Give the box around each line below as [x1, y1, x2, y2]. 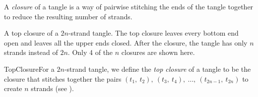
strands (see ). [31, 83, 74, 94]
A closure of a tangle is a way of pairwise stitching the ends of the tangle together [4, 1, 254, 11]
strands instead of [4, 47, 58, 57]
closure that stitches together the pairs [4, 73, 122, 84]
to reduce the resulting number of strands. [4, 11, 132, 21]
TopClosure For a [4, 63, 55, 74]
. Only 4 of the [67, 47, 113, 57]
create [4, 83, 22, 94]
